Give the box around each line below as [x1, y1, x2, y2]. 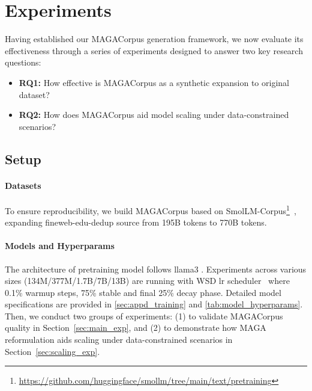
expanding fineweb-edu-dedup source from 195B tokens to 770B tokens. [5, 216, 267, 229]
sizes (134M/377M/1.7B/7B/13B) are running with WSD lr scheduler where [5, 274, 290, 287]
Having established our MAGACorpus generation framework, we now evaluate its [5, 32, 304, 45]
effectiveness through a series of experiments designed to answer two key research [5, 44, 303, 57]
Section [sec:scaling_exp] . [5, 345, 100, 357]
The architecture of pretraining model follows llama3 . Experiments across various [5, 262, 307, 275]
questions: [5, 56, 41, 69]
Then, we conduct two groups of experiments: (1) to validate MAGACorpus [5, 309, 283, 322]
